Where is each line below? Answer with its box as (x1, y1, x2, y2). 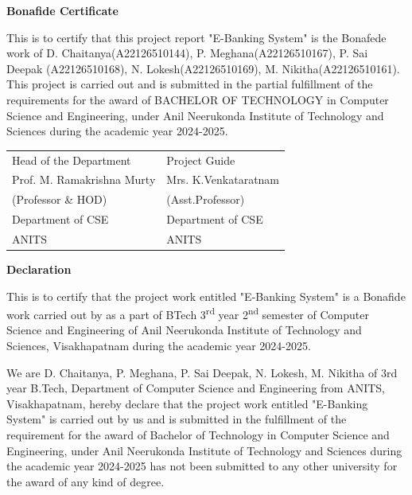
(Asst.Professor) (166, 191, 245, 208)
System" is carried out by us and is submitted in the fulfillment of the (6, 411, 347, 427)
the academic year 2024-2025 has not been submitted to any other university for (6, 458, 398, 474)
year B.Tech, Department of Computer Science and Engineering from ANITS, (6, 380, 385, 396)
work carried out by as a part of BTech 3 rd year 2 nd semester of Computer (6, 304, 369, 322)
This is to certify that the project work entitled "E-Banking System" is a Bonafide (6, 287, 406, 304)
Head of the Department (12, 151, 131, 168)
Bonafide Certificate (6, 2, 119, 18)
